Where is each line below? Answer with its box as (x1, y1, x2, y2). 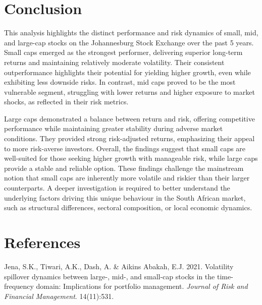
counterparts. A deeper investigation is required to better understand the (4, 182, 230, 193)
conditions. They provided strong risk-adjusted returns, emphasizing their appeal (4, 133, 255, 144)
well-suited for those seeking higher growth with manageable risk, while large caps (4, 153, 258, 163)
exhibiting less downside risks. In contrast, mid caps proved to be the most (4, 77, 236, 87)
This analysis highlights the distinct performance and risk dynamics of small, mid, (4, 27, 258, 38)
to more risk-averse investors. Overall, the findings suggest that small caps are (4, 143, 246, 153)
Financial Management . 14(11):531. (4, 290, 114, 301)
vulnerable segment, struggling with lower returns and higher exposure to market (4, 86, 255, 97)
